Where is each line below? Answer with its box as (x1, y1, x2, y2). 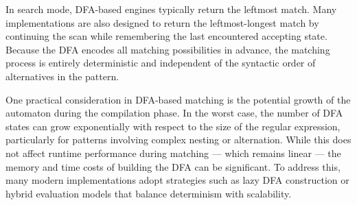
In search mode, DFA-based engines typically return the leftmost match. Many (5, 2, 337, 16)
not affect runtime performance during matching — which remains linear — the (5, 145, 341, 160)
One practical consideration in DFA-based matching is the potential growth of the (5, 92, 351, 106)
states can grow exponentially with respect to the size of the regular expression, (5, 119, 341, 133)
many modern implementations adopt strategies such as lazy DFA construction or (5, 173, 349, 187)
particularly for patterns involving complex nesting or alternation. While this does (5, 132, 352, 147)
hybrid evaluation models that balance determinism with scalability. (5, 186, 292, 200)
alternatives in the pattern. (5, 69, 119, 83)
